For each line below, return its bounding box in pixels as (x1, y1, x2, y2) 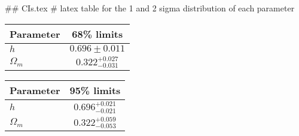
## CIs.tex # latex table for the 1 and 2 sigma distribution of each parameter (5, 2, 295, 14)
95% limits (69, 83, 121, 98)
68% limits (72, 26, 123, 41)
